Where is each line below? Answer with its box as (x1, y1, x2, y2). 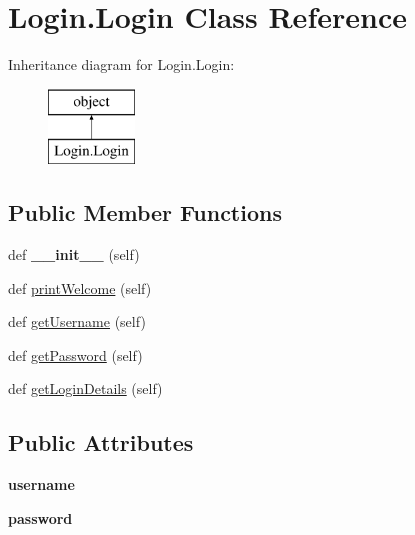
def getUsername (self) (8, 311, 146, 332)
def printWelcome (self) (8, 277, 152, 298)
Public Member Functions (8, 197, 282, 228)
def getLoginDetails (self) (8, 378, 163, 399)
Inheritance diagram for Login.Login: (8, 54, 235, 75)
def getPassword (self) (8, 344, 143, 365)
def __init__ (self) (8, 244, 140, 265)
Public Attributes (8, 427, 194, 458)
